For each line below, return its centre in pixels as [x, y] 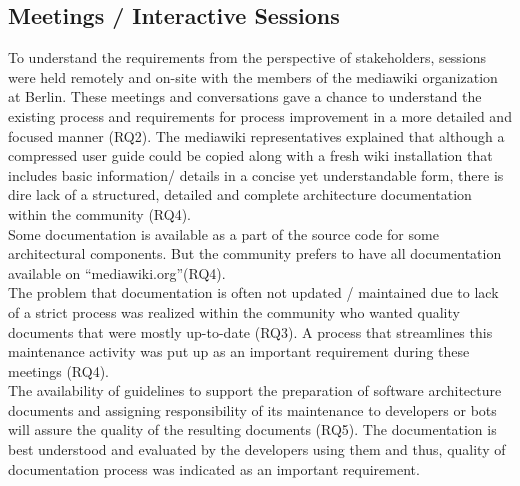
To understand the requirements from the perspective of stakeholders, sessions [247, 57]
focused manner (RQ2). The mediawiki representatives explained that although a [256, 135]
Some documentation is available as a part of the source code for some [223, 233]
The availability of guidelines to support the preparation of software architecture [255, 390]
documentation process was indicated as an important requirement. [214, 468]
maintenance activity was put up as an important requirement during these [239, 351]
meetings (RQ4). [58, 370]
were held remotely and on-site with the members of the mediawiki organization [253, 76]
